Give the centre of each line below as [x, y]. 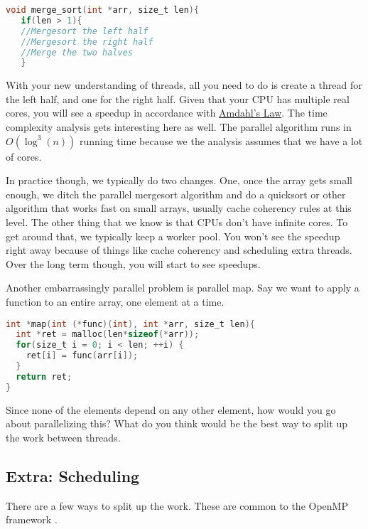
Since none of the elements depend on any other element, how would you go [171, 409]
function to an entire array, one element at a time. [115, 301]
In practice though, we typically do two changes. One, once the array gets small [179, 180]
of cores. [24, 156]
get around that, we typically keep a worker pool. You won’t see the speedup [173, 236]
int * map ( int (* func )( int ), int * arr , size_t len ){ [130, 324]
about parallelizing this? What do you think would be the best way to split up [177, 423]
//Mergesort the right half [87, 42]
